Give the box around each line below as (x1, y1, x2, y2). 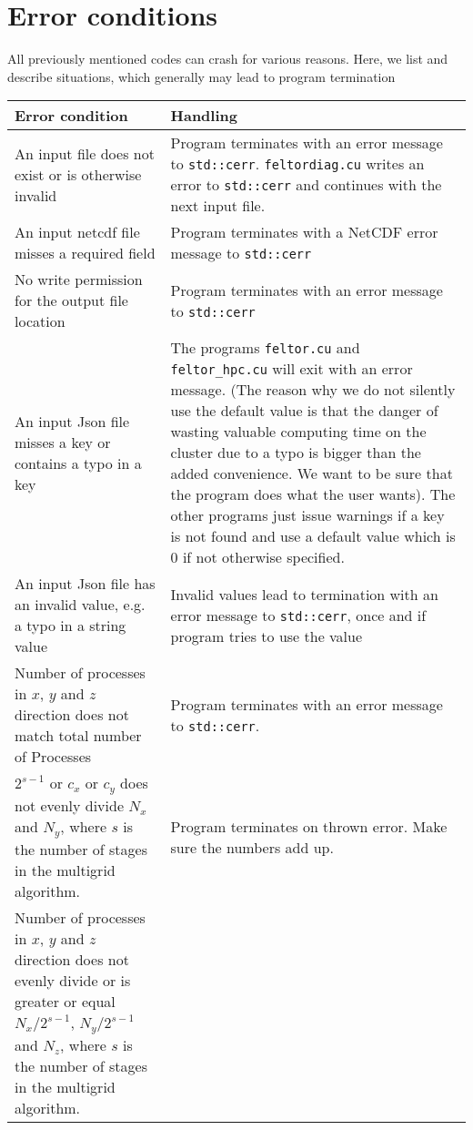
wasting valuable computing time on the (170, 421, 427, 443)
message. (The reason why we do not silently (170, 379, 456, 401)
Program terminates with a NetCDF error (170, 221, 438, 243)
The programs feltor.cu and (170, 337, 360, 359)
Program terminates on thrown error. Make (170, 816, 448, 838)
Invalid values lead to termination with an (170, 583, 438, 605)
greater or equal (15, 991, 116, 1013)
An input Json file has (15, 573, 156, 595)
